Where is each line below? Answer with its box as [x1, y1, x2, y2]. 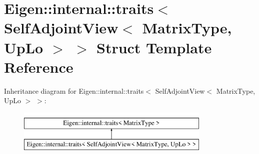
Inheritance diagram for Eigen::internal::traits [4, 85, 144, 96]
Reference [4, 56, 73, 77]
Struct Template [96, 37, 212, 57]
